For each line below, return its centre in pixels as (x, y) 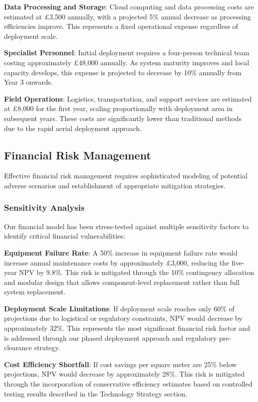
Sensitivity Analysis (44, 207)
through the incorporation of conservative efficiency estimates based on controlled (128, 384)
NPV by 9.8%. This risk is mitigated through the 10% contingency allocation (136, 272)
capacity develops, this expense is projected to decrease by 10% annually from (123, 72)
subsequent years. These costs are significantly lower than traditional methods (123, 118)
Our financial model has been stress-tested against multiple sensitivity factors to (126, 226)
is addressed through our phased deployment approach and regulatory (110, 337)
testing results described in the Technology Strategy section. (96, 393)
